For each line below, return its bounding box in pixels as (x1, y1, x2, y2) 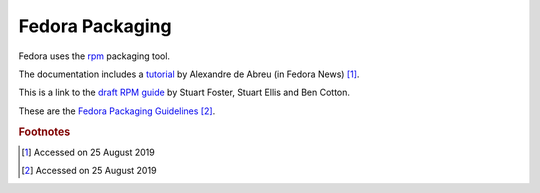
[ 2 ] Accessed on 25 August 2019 (21, 165, 157, 177)
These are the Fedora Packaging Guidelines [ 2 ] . (18, 105, 216, 117)
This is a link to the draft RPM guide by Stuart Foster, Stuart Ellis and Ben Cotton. (18, 86, 350, 99)
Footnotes (18, 125, 71, 139)
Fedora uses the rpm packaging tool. (18, 50, 170, 62)
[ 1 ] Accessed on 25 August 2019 (21, 146, 155, 158)
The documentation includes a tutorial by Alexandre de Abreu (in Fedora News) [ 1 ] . (18, 68, 360, 80)
